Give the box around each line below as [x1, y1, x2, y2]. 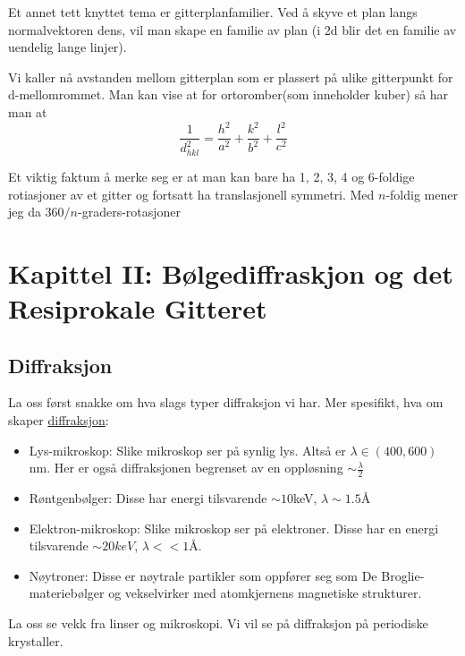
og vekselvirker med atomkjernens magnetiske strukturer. [108, 584, 422, 602]
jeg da [8, 202, 41, 221]
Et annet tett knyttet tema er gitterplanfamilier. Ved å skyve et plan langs [8, 3, 418, 21]
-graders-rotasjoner [78, 202, 182, 221]
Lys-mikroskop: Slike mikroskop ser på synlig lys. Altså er [29, 440, 346, 459]
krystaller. [8, 631, 63, 650]
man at [8, 102, 47, 121]
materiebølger [29, 584, 105, 602]
